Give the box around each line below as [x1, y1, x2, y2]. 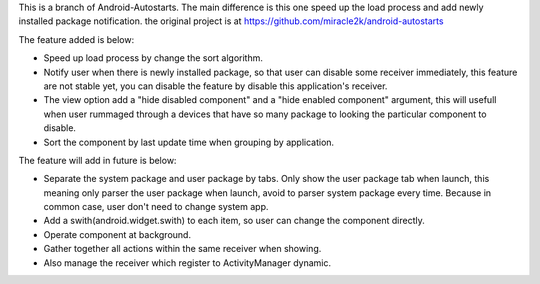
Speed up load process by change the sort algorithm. [43, 52, 264, 64]
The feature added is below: [18, 33, 135, 45]
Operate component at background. [43, 228, 192, 240]
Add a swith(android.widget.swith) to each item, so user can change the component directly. [43, 215, 425, 227]
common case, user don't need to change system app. [43, 201, 269, 213]
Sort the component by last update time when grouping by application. [43, 136, 335, 148]
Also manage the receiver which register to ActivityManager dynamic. [43, 256, 332, 269]
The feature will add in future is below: [18, 154, 177, 166]
